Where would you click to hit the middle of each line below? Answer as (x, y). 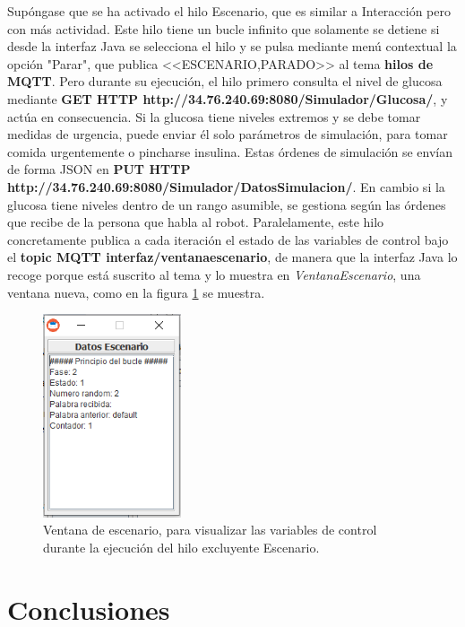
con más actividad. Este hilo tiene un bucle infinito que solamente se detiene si (224, 28)
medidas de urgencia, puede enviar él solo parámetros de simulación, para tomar (228, 134)
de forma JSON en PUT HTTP (99, 169)
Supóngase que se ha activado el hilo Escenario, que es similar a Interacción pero (229, 11)
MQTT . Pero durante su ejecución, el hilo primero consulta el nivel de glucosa (225, 81)
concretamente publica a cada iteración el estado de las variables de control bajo (228, 239)
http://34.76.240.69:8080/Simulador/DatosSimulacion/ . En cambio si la (226, 186)
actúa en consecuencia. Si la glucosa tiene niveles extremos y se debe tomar (214, 116)
